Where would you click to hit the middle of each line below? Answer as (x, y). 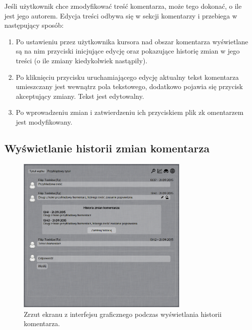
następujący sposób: (34, 25)
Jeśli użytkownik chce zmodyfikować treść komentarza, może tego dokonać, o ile (123, 6)
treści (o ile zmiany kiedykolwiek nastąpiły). (82, 60)
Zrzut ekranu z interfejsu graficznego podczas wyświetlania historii (123, 314)
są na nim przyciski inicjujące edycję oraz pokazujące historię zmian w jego (128, 51)
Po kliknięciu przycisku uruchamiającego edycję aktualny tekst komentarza (127, 77)
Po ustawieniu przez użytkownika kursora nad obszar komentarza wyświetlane (132, 41)
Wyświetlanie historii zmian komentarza (107, 148)
